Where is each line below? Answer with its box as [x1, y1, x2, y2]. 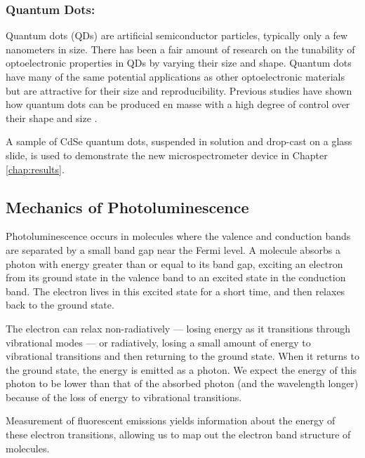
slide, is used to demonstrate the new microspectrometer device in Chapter [6, 147, 328, 162]
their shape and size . [6, 110, 98, 125]
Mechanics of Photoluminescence [6, 196, 249, 217]
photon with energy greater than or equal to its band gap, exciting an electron [6, 256, 343, 271]
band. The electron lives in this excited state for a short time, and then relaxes [6, 283, 345, 298]
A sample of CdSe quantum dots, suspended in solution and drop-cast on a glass [6, 134, 352, 149]
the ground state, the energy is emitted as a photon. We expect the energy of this [6, 362, 357, 377]
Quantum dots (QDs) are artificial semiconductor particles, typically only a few [6, 28, 348, 43]
